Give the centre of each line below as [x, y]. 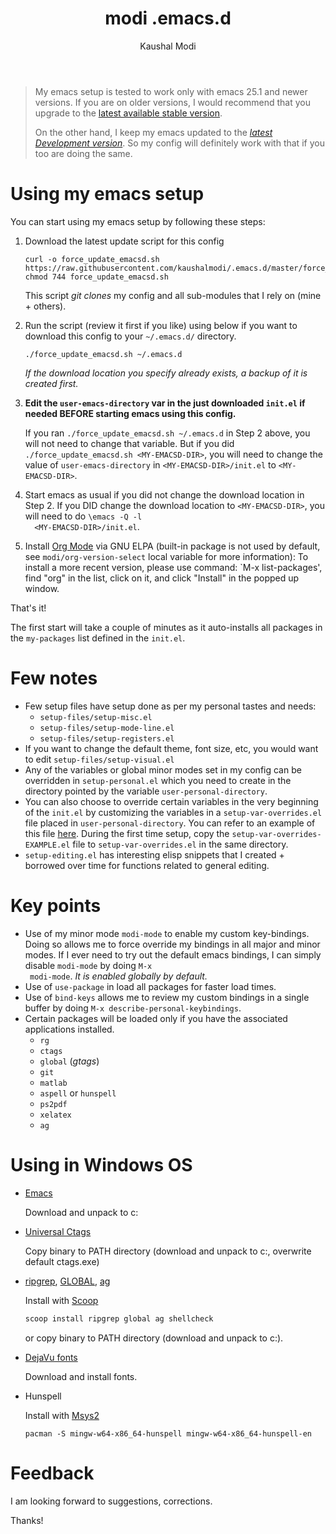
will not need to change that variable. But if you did [129, 443]
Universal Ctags [58, 1231]
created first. [51, 383]
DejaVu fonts [51, 1357]
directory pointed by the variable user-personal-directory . [146, 791]
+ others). [45, 306]
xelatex [55, 1115]
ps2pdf [53, 1104]
